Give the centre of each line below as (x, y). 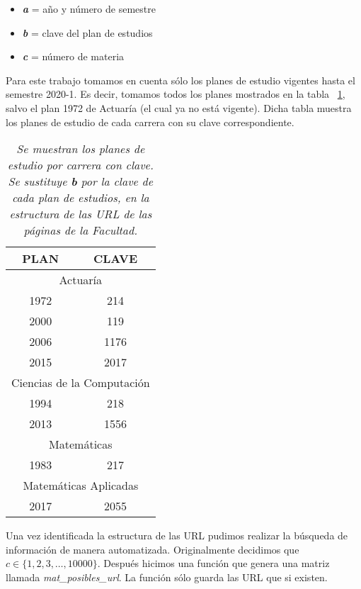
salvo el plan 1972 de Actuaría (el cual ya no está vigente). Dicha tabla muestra (179, 107)
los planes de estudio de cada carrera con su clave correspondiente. (150, 122)
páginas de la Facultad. (81, 230)
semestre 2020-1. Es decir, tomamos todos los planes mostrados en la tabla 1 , (176, 94)
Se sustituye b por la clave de (81, 181)
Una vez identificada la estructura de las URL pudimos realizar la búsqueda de (177, 535)
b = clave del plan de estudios (87, 32)
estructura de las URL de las (81, 214)
